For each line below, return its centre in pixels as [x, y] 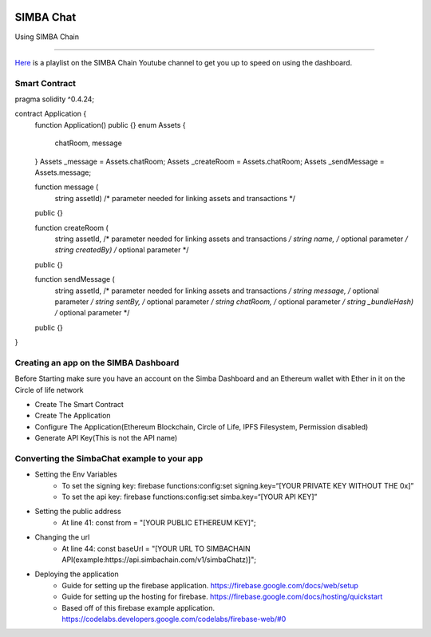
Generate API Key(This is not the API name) [106, 438]
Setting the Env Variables [76, 474]
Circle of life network [49, 390]
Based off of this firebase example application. [138, 607]
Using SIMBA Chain [47, 37]
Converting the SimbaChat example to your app [109, 458]
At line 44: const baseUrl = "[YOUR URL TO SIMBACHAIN [156, 548]
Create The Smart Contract [79, 404]
